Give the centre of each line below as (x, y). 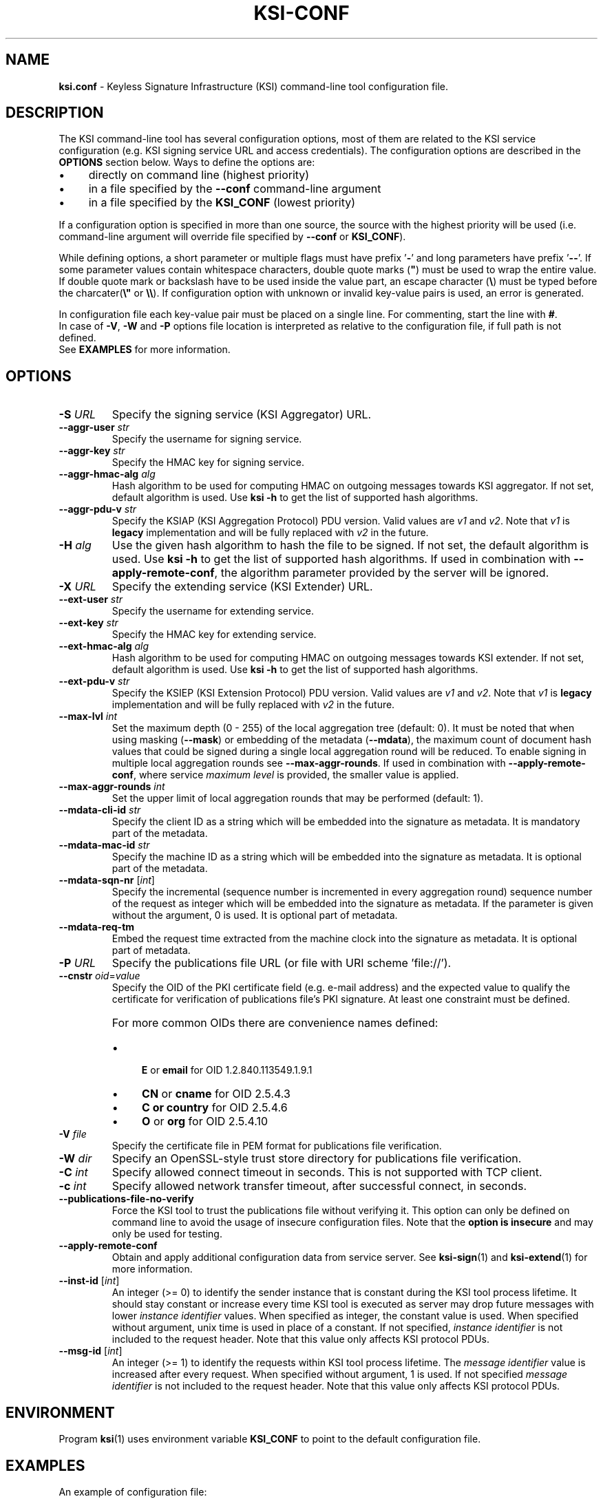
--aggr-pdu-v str (98, 509)
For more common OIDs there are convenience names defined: (275, 1023)
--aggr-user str (94, 427)
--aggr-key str (92, 451)
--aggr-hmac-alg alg (107, 474)
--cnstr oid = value (99, 976)
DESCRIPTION (55, 113)
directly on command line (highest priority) (199, 175)
